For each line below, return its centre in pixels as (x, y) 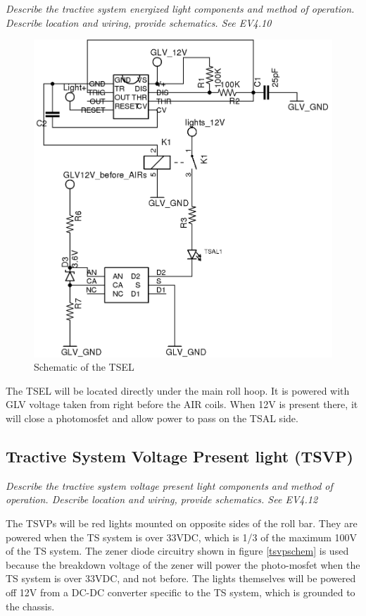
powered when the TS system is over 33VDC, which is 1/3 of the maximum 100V (182, 537)
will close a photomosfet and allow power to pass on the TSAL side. (152, 418)
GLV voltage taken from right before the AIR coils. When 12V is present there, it (182, 404)
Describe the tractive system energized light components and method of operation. (180, 8)
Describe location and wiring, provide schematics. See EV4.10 (139, 22)
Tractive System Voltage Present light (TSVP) (179, 456)
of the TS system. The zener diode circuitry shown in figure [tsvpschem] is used (177, 551)
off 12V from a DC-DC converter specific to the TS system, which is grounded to (181, 592)
